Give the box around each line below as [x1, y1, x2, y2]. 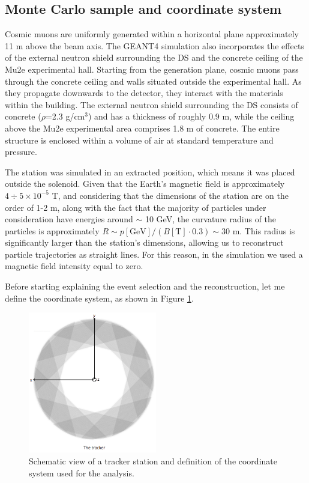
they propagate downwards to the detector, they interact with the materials [5, 87, 283, 99]
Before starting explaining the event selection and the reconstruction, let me [5, 280, 285, 293]
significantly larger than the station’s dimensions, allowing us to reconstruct [5, 236, 284, 249]
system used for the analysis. [29, 466, 134, 479]
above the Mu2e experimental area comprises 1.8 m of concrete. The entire [5, 121, 280, 134]
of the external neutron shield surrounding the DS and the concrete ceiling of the [5, 51, 303, 64]
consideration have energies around [5, 213, 133, 225]
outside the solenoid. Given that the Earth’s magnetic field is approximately [5, 177, 285, 190]
